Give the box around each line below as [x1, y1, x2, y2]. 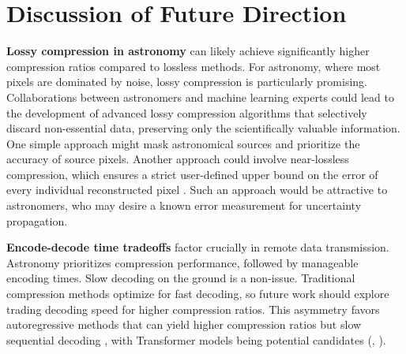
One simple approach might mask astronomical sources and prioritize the [6, 135, 360, 151]
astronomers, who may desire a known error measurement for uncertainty [6, 197, 362, 214]
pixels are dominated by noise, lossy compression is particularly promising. [6, 73, 367, 90]
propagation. [6, 212, 68, 229]
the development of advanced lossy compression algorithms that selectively [6, 104, 367, 121]
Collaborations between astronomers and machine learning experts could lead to [6, 88, 394, 105]
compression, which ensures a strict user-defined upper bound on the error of [6, 166, 378, 182]
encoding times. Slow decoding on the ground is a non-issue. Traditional [6, 270, 355, 286]
